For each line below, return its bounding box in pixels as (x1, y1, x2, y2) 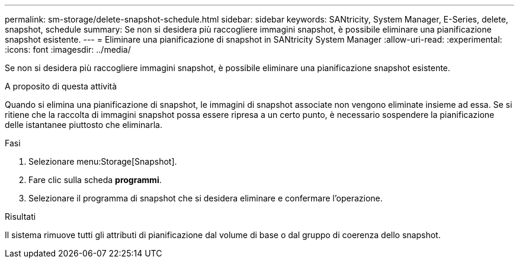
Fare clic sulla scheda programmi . (28, 175, 162, 185)
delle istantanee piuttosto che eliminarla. (5, 120, 162, 130)
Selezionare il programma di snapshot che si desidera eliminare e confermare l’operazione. (28, 193, 383, 203)
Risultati (5, 211, 36, 222)
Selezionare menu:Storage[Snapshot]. (28, 156, 177, 166)
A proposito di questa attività (5, 81, 117, 91)
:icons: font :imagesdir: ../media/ (5, 44, 131, 54)
